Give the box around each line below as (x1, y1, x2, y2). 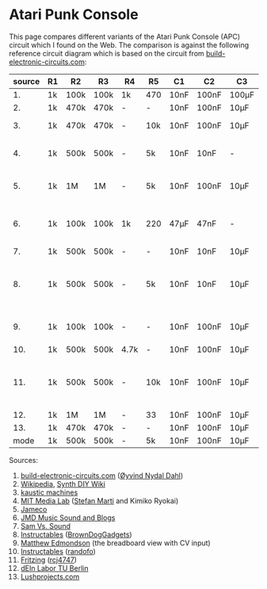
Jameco (20, 504, 48, 514)
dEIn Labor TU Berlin (20, 563, 89, 572)
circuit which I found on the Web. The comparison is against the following (9, 40, 250, 49)
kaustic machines (20, 488, 78, 497)
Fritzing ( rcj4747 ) (20, 555, 78, 564)
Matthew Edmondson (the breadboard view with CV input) (20, 537, 211, 548)
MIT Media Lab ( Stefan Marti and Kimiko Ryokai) (20, 495, 179, 505)
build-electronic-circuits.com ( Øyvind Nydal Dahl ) (20, 470, 184, 480)
